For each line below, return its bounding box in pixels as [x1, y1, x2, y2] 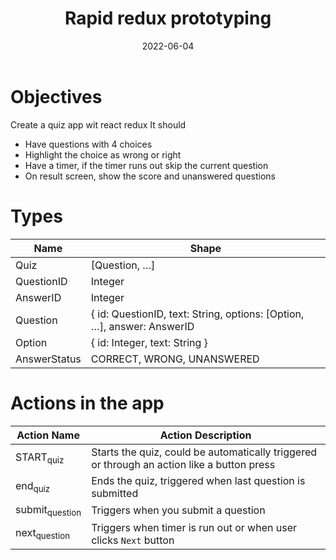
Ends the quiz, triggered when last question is [91, 473, 306, 487]
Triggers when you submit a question [91, 503, 266, 517]
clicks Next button [91, 533, 175, 547]
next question [15, 526, 71, 542]
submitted [91, 486, 139, 500]
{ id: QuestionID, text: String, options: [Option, [90, 307, 305, 321]
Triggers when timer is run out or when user [91, 520, 297, 534]
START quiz [15, 450, 65, 466]
